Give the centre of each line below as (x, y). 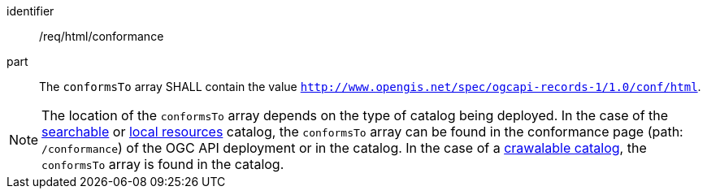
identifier (30, 11)
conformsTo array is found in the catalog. (163, 164)
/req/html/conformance (102, 36)
